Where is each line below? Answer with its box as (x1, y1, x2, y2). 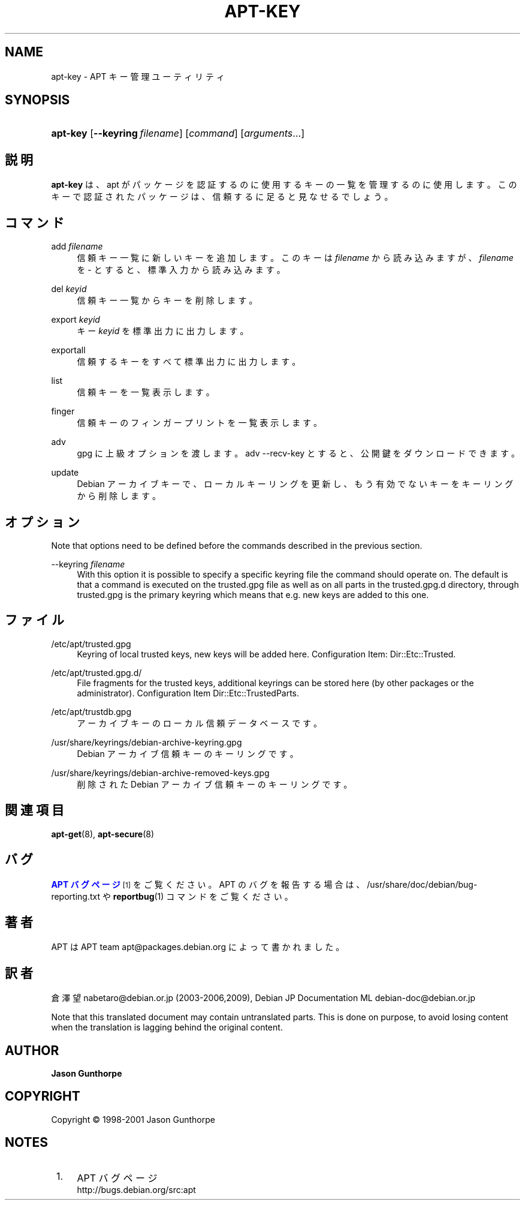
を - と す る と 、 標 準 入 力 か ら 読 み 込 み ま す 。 (77, 265, 285, 275)
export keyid (51, 314, 100, 325)
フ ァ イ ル (5, 612, 64, 628)
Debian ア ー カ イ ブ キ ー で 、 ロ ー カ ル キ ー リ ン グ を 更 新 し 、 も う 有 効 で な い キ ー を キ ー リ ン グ (77, 479, 514, 489)
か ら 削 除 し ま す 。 (77, 491, 161, 501)
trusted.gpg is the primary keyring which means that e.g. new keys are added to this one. (77, 589, 429, 600)
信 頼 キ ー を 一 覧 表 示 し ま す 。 (77, 387, 215, 398)
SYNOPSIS (5, 92, 70, 108)
